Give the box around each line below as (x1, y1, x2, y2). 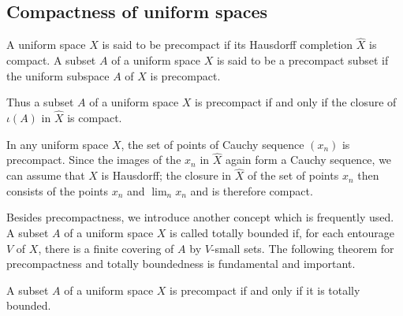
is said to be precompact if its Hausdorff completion (102, 36, 353, 53)
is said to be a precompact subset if (216, 52, 389, 69)
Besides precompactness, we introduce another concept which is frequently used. (6, 209, 394, 225)
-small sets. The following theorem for (211, 240, 394, 256)
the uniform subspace (6, 67, 110, 84)
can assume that (6, 167, 85, 184)
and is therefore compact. (190, 182, 313, 199)
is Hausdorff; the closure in (101, 167, 232, 184)
